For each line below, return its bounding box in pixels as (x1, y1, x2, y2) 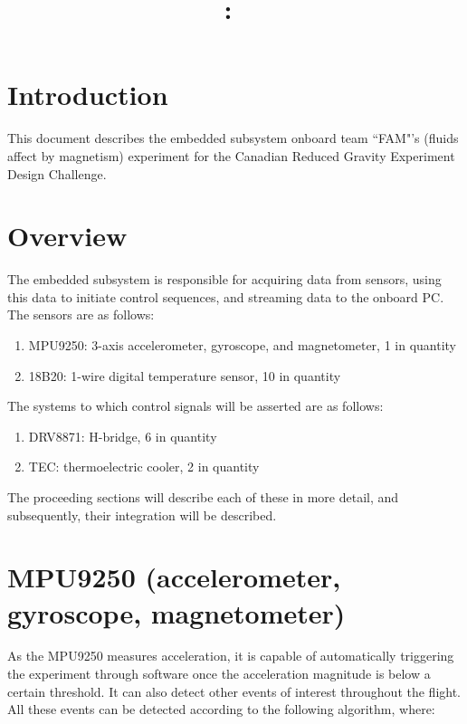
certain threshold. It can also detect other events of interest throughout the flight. (7, 681, 462, 700)
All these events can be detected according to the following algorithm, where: (7, 700, 435, 719)
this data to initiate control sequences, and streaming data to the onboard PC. (7, 287, 444, 306)
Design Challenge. (7, 164, 107, 183)
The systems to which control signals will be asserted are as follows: (7, 396, 384, 415)
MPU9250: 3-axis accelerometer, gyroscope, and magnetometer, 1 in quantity (28, 336, 457, 354)
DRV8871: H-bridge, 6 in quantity (28, 426, 217, 445)
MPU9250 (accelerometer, (7, 558, 341, 595)
